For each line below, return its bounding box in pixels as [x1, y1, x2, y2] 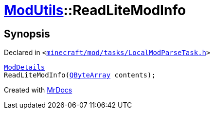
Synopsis [4, 27, 50, 40]
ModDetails [4, 63, 45, 72]
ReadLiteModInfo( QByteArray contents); [4, 71, 156, 79]
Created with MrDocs [4, 86, 72, 94]
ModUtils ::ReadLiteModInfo [4, 2, 186, 19]
